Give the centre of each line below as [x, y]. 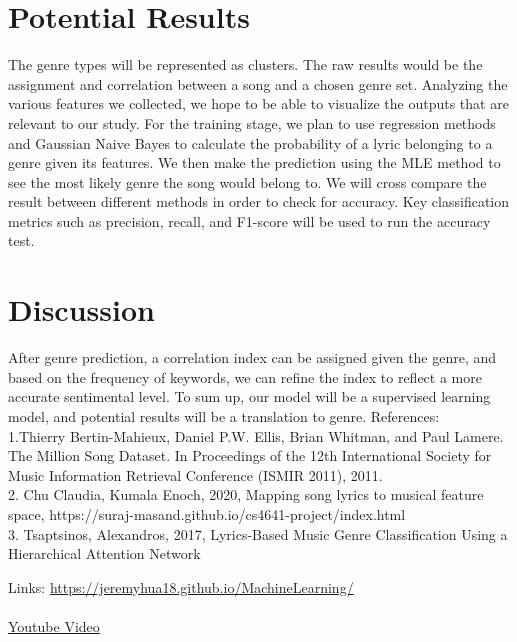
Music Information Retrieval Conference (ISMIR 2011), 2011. [195, 474]
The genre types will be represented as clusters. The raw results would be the [245, 64]
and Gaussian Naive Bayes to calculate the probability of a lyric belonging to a [250, 142]
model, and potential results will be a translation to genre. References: [224, 415]
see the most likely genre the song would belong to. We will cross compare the [247, 181]
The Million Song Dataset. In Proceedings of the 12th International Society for [250, 455]
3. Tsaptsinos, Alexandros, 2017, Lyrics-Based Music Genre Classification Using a [258, 533]
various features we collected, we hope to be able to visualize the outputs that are [258, 103]
